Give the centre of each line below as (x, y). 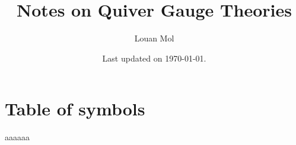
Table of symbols (75, 109)
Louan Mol (154, 38)
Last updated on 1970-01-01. (154, 58)
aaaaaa (17, 137)
